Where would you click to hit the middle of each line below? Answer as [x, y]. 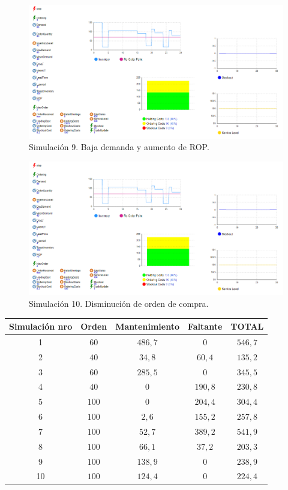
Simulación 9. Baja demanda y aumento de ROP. [119, 147]
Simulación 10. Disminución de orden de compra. [119, 303]
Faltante [205, 326]
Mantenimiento [147, 326]
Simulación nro [41, 326]
